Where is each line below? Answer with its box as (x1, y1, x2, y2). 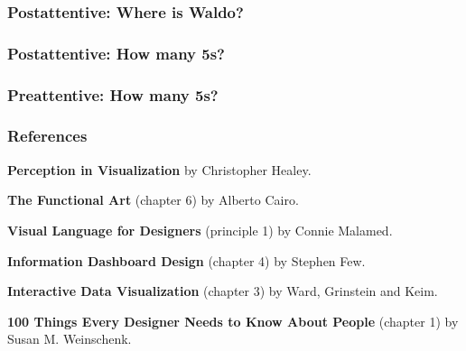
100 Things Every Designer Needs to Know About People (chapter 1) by (7, 311, 459, 330)
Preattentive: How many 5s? (7, 83, 219, 106)
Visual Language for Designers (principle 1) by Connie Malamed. (7, 220, 393, 239)
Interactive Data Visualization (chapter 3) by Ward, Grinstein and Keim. (7, 282, 438, 300)
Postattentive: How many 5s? (7, 42, 225, 64)
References (7, 125, 88, 147)
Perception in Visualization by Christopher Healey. (7, 160, 312, 179)
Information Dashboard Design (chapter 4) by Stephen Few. (7, 251, 366, 270)
